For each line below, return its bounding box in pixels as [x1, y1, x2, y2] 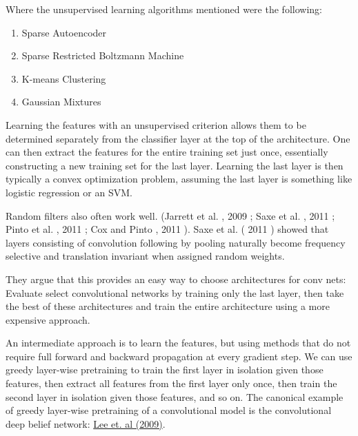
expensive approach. [6, 312, 90, 326]
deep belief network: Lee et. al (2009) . [6, 416, 166, 430]
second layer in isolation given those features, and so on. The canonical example [6, 389, 344, 404]
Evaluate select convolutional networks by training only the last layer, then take [6, 285, 344, 300]
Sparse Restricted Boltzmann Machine [21, 48, 184, 63]
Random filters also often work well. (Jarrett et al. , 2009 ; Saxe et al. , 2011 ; [6, 208, 335, 222]
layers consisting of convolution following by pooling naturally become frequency [6, 235, 346, 249]
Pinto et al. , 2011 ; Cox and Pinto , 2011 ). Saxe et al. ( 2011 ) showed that [6, 222, 329, 236]
